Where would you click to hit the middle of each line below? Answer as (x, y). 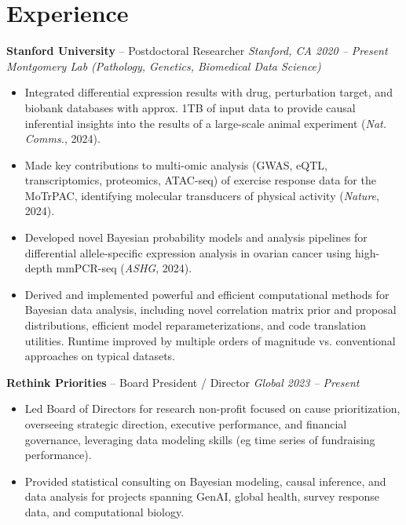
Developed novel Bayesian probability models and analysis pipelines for (196, 237)
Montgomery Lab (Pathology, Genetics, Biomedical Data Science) (164, 66)
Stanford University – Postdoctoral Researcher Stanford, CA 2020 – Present (197, 51)
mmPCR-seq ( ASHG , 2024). (124, 268)
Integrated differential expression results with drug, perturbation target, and (208, 92)
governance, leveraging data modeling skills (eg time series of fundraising (200, 439)
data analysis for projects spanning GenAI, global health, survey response (202, 496)
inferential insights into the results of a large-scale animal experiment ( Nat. (206, 123)
